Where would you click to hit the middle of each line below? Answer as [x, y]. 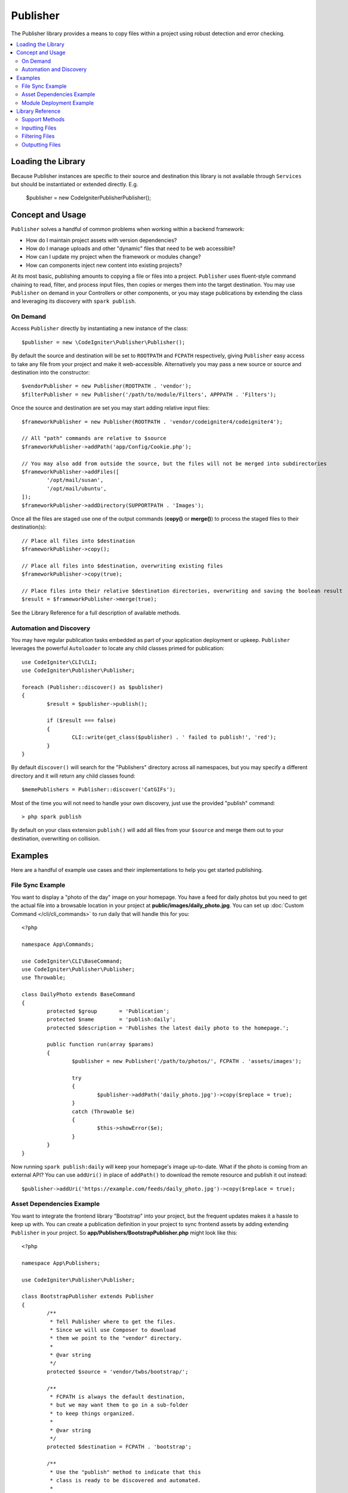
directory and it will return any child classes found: [73, 776]
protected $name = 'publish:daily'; [111, 1019]
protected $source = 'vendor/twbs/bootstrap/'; [118, 1371]
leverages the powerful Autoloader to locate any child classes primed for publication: [118, 649]
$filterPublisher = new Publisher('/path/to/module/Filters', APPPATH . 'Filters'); [149, 394]
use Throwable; [44, 978]
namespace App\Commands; [58, 944]
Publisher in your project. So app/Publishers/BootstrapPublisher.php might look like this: [124, 1233]
